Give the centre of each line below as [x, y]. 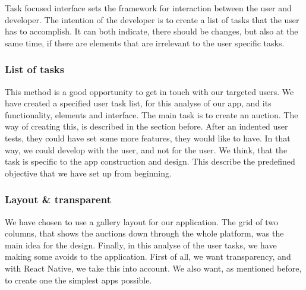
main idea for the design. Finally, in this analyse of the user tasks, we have [141, 245]
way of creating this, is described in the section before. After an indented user [146, 126]
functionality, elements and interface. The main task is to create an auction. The [152, 114]
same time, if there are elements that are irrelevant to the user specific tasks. [145, 42]
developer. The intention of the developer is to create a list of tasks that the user [152, 19]
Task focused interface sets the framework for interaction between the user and [148, 8]
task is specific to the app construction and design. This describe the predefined [150, 161]
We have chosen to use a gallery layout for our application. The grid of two [141, 221]
